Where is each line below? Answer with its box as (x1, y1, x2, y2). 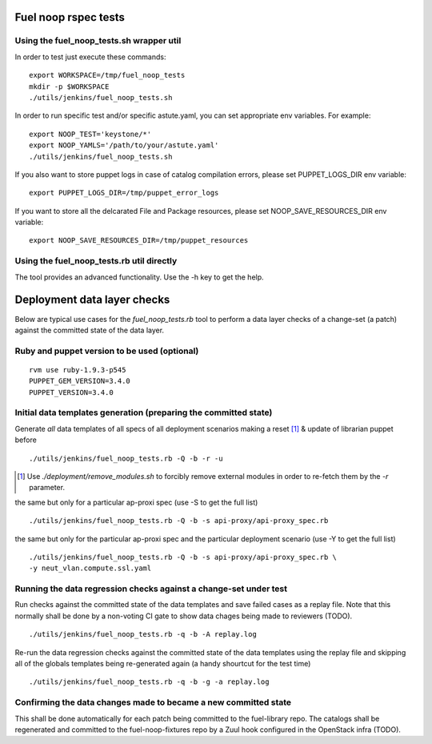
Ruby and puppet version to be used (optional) (14, 345, 199, 356)
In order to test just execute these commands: (14, 52, 166, 62)
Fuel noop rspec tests (14, 10, 126, 24)
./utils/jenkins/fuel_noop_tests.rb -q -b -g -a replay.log (29, 678, 270, 686)
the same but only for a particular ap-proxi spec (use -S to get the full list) (14, 497, 258, 507)
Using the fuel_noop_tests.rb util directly (14, 255, 178, 267)
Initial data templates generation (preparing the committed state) (14, 407, 273, 418)
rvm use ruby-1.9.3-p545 (29, 365, 126, 374)
